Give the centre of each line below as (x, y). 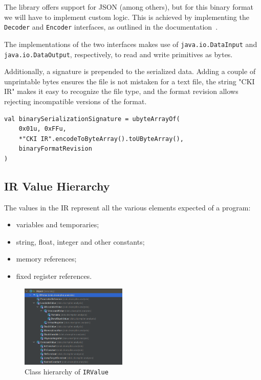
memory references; (46, 259)
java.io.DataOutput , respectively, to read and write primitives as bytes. (118, 54)
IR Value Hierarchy (57, 186)
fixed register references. (54, 276)
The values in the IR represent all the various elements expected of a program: (127, 207)
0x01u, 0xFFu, (42, 129)
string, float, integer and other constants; (80, 241)
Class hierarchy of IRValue (67, 372)
